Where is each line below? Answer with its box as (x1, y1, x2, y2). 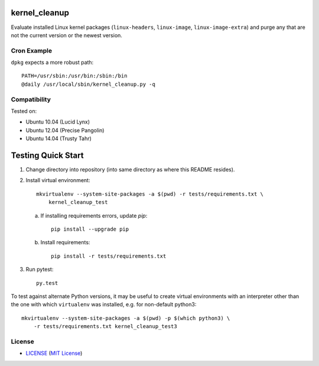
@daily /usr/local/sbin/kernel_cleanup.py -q (21, 80, 156, 88)
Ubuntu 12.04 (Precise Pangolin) (25, 127, 105, 134)
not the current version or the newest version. (11, 31, 122, 38)
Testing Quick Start (11, 150, 84, 160)
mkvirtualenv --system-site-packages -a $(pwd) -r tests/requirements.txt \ (36, 190, 264, 197)
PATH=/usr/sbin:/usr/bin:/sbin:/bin (21, 73, 128, 79)
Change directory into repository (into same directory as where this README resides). (25, 166, 235, 173)
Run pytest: (25, 266, 54, 273)
